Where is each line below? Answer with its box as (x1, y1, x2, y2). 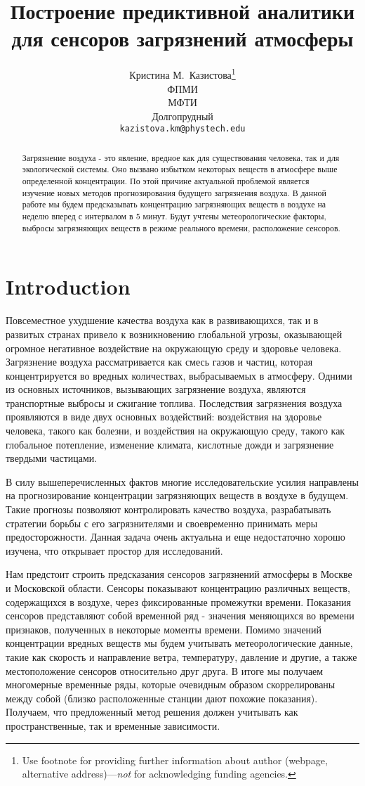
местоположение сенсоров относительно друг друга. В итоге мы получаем (6, 663, 324, 678)
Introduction (6, 272, 131, 301)
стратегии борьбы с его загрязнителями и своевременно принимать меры (6, 515, 318, 530)
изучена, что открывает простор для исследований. (6, 543, 223, 558)
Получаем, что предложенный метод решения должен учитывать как (6, 704, 298, 719)
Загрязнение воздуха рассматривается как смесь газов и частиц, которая (6, 354, 313, 369)
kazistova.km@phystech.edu (119, 124, 246, 134)
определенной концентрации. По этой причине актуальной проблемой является (22, 175, 310, 187)
